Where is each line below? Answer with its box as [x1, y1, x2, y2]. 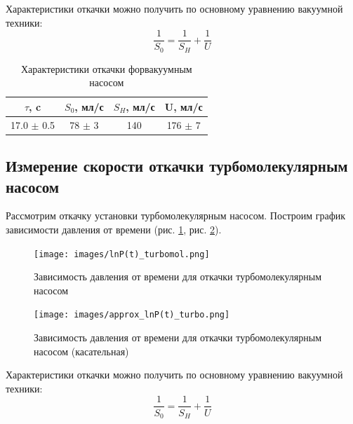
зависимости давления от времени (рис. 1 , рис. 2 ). [6, 222, 222, 237]
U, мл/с [164, 99, 203, 114]
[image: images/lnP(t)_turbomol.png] [34, 249, 210, 259]
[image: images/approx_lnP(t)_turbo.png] [34, 310, 230, 320]
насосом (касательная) [34, 343, 129, 358]
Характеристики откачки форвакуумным [21, 61, 192, 76]
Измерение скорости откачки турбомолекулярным [6, 155, 348, 177]
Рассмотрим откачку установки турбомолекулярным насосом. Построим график [6, 208, 346, 223]
